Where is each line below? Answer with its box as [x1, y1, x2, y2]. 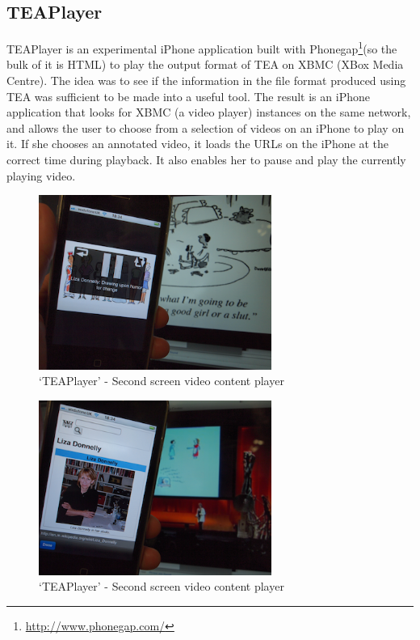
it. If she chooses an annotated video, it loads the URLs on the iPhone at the [6, 135, 389, 152]
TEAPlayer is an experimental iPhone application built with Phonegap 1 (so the [6, 38, 397, 57]
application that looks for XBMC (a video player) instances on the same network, [6, 104, 411, 121]
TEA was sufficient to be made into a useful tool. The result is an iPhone [6, 87, 370, 104]
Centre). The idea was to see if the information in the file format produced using [6, 72, 406, 89]
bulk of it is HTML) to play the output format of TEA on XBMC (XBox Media [6, 56, 404, 73]
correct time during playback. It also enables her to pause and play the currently [6, 151, 406, 168]
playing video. [6, 167, 76, 184]
